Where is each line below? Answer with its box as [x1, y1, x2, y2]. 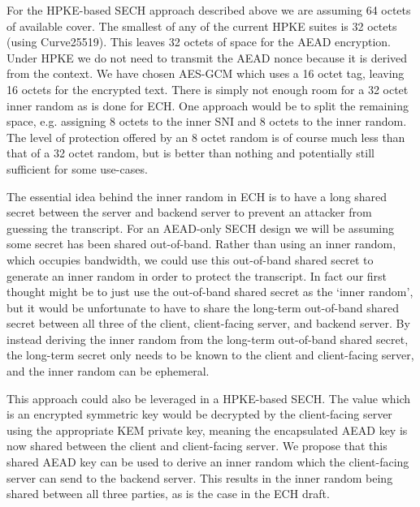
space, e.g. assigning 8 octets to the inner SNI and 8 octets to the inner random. [6, 113, 407, 130]
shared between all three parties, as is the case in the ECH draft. [6, 485, 330, 502]
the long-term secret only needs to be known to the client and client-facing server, [6, 346, 414, 363]
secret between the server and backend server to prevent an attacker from [6, 204, 372, 221]
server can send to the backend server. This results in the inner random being [6, 469, 393, 486]
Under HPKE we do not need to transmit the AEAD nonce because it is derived [6, 49, 408, 66]
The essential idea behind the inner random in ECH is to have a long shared [6, 187, 388, 204]
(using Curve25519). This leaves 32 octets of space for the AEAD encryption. [6, 33, 391, 50]
